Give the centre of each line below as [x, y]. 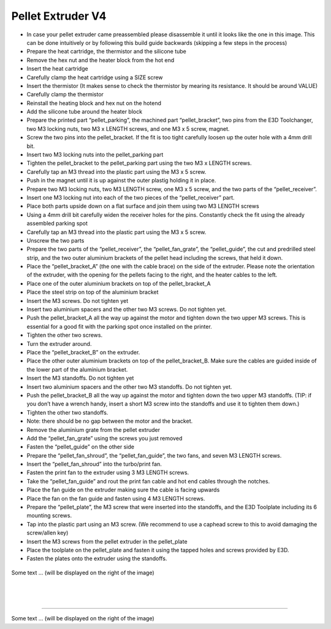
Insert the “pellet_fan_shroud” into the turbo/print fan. [94, 464]
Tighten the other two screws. [65, 335]
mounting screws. [49, 515]
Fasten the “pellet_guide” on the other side [81, 447]
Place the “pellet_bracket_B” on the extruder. [83, 352]
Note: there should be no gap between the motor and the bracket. [110, 421]
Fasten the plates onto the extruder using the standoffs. [97, 558]
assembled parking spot [57, 224]
